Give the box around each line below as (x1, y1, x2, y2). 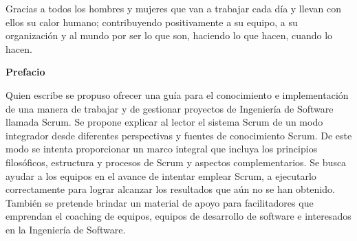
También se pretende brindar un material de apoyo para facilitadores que (6, 195, 314, 209)
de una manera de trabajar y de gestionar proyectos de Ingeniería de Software (6, 101, 334, 115)
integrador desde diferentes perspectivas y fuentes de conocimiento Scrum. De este (6, 128, 352, 142)
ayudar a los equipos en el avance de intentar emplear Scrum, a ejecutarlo (6, 168, 316, 183)
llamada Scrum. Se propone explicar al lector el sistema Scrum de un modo (6, 115, 323, 129)
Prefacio (6, 65, 45, 79)
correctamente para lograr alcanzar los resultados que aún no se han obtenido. (6, 182, 335, 196)
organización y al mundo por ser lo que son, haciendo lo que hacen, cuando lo (6, 28, 333, 43)
